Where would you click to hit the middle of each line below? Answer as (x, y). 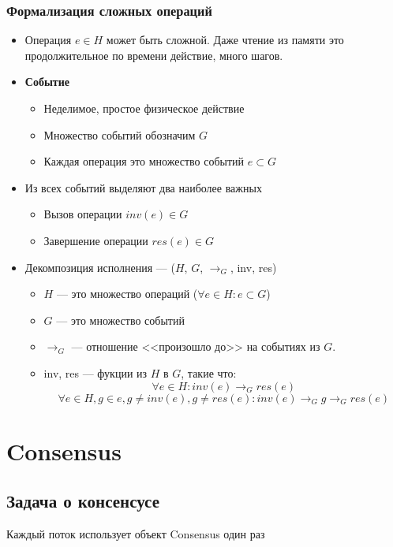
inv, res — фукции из (95, 372)
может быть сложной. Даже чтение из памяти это (225, 40)
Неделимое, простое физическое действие (144, 108)
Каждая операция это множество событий (144, 161)
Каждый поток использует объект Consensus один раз (136, 534)
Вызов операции (83, 214)
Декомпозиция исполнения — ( (100, 267)
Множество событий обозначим (120, 134)
